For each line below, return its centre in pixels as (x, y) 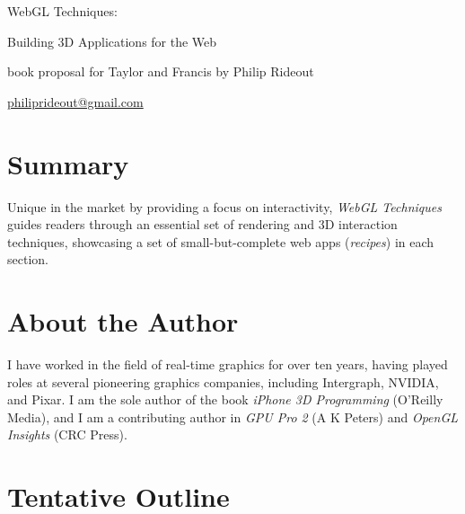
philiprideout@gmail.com (75, 101)
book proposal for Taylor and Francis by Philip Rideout (161, 71)
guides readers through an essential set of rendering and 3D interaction (202, 224)
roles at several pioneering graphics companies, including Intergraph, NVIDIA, (223, 381)
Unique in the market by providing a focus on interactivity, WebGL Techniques (224, 206)
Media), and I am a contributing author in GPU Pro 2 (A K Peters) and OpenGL (232, 417)
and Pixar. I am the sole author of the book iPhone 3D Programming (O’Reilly (225, 399)
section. (28, 259)
